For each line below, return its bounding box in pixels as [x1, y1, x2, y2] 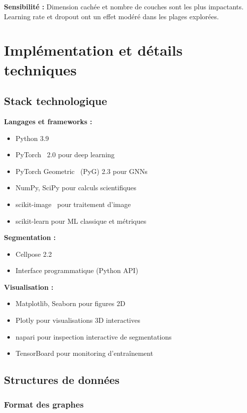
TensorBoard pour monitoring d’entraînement [15, 348, 154, 358]
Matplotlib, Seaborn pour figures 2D [15, 298, 125, 309]
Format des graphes [4, 398, 84, 410]
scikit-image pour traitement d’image [15, 199, 131, 209]
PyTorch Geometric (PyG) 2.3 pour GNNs [15, 166, 148, 176]
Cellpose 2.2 [15, 248, 52, 259]
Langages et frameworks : [4, 116, 93, 126]
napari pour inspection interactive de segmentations [15, 331, 172, 342]
